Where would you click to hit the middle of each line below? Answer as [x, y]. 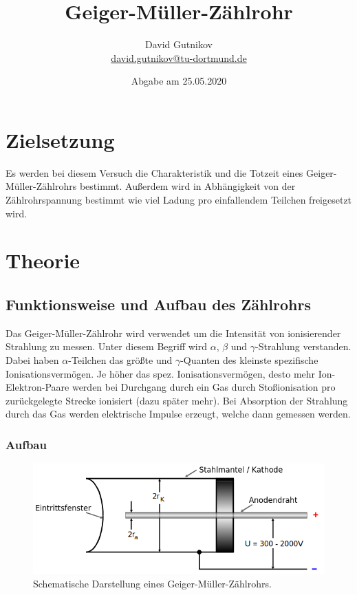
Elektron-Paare [37, 387]
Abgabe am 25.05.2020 [179, 81]
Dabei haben [32, 359]
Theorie [43, 260]
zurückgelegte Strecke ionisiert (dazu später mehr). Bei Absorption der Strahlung [177, 400]
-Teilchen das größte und [120, 359]
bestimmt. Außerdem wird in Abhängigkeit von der [187, 186]
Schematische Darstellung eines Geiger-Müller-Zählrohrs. [152, 583]
